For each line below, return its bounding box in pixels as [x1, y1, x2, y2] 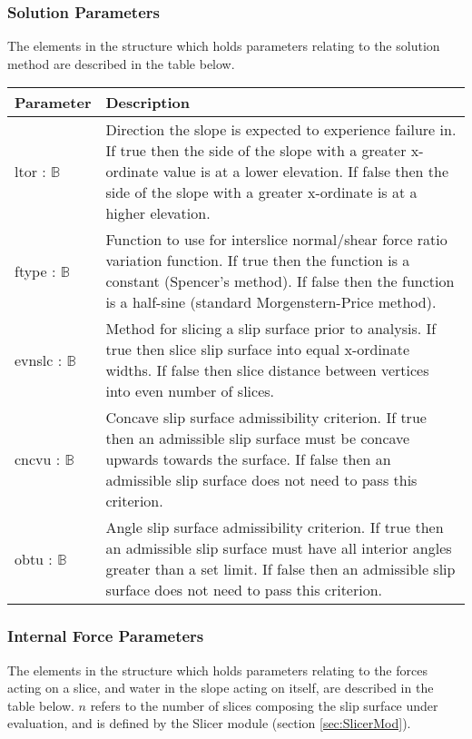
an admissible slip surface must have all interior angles [105, 537, 452, 559]
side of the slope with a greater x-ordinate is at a [105, 182, 418, 203]
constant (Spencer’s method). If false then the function [105, 271, 455, 292]
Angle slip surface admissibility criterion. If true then [105, 517, 444, 538]
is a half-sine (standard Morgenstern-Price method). [105, 291, 437, 313]
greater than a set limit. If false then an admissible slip [105, 558, 456, 580]
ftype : [15, 260, 56, 281]
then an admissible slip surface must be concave [105, 428, 410, 449]
